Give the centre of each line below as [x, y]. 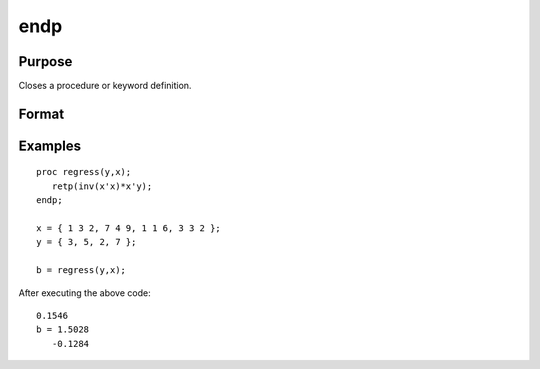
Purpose [45, 61]
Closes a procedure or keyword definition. [105, 86]
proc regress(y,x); [84, 172]
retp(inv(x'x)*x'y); [102, 186]
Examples [50, 145]
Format [41, 113]
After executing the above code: [84, 292]
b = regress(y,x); [81, 270]
